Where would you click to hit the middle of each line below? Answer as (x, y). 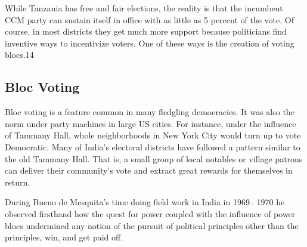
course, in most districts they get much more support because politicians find (146, 31)
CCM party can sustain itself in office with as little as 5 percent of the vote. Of (149, 19)
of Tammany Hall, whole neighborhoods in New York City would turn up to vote (153, 135)
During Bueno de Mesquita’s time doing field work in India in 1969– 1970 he (145, 202)
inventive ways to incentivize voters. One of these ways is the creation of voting (150, 43)
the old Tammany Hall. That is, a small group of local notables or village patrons (154, 158)
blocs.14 (19, 55)
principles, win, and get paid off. (64, 237)
